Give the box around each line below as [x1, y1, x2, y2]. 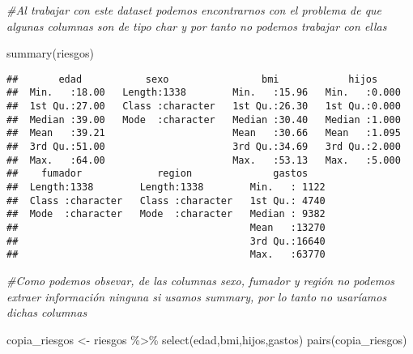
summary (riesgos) [6, 45, 95, 62]
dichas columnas [6, 304, 87, 321]
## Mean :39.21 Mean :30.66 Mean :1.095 [6, 127, 401, 139]
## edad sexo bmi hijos [6, 73, 378, 85]
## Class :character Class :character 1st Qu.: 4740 [6, 194, 326, 207]
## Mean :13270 [6, 222, 326, 233]
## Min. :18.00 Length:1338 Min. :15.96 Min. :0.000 [6, 87, 401, 99]
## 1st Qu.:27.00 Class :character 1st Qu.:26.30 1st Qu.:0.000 [6, 100, 401, 113]
